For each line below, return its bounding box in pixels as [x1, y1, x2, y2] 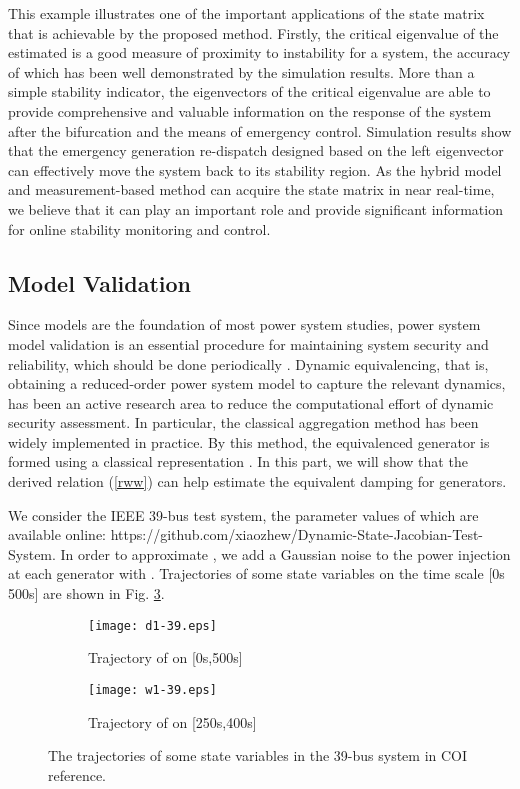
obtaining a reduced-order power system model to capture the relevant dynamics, [8, 373, 506, 394]
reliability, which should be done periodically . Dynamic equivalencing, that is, [8, 353, 489, 374]
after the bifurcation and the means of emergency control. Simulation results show [8, 120, 512, 141]
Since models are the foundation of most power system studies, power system [8, 314, 481, 335]
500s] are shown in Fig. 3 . [8, 583, 165, 604]
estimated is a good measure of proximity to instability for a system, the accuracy [8, 42, 511, 63]
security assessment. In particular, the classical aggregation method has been [8, 412, 479, 433]
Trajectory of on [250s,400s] [88, 711, 257, 732]
